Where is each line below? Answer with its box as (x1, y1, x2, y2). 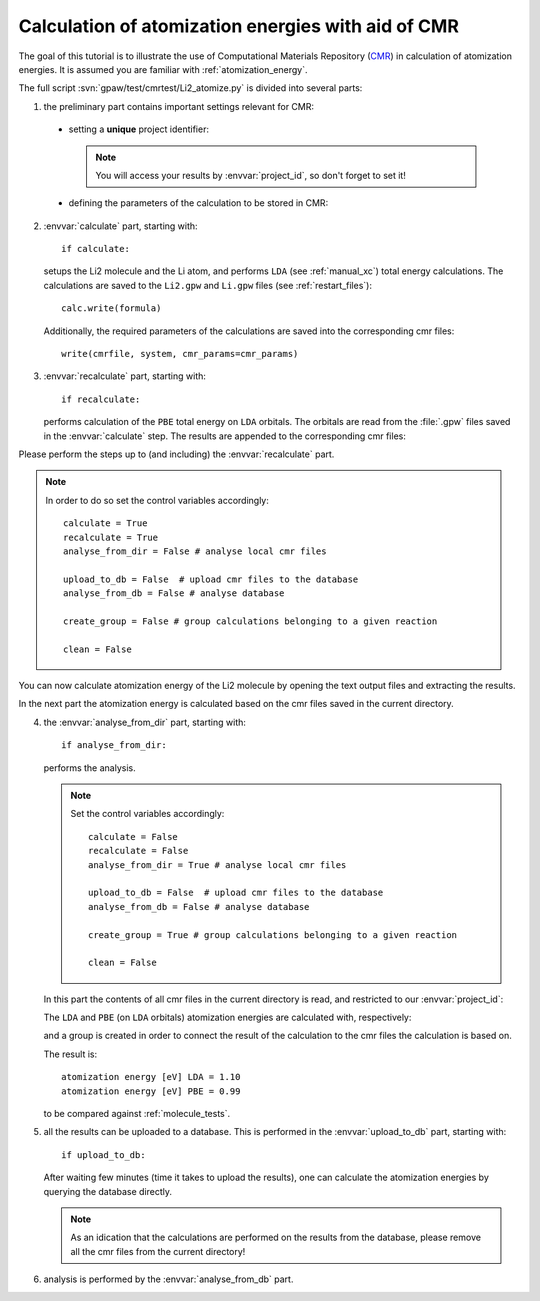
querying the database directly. (43, 1185, 173, 1197)
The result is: (43, 1048, 98, 1060)
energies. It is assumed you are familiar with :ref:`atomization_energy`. (18, 63, 308, 75)
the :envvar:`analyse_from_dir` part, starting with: (43, 716, 247, 728)
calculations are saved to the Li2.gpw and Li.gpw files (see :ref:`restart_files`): (43, 279, 372, 291)
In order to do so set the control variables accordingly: (45, 494, 270, 506)
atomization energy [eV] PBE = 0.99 (61, 1085, 241, 1097)
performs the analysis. (43, 761, 136, 774)
